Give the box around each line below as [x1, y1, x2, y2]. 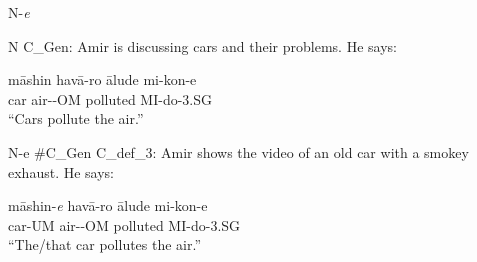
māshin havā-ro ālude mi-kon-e [8, 69, 197, 90]
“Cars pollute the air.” [8, 108, 144, 129]
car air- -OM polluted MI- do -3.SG [8, 88, 213, 109]
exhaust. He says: [8, 161, 114, 182]
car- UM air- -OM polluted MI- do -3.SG [8, 214, 241, 235]
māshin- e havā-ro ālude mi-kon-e [8, 195, 208, 216]
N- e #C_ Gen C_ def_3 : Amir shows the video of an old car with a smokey [8, 141, 469, 162]
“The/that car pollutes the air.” [8, 234, 202, 255]
